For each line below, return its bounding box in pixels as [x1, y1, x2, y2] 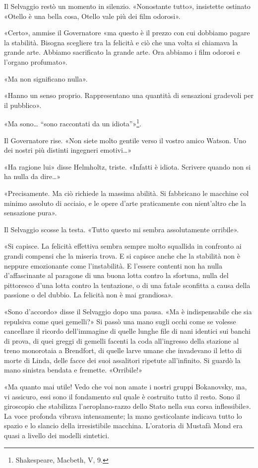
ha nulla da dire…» [4, 171, 61, 182]
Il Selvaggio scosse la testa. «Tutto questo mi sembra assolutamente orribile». [4, 224, 239, 234]
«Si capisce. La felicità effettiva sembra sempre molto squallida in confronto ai [4, 241, 242, 251]
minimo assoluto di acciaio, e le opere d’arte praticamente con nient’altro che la [4, 197, 246, 208]
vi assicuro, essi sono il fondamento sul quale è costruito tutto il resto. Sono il [4, 391, 240, 401]
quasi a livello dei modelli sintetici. [4, 430, 110, 441]
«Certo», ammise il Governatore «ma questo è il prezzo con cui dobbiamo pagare [4, 27, 250, 38]
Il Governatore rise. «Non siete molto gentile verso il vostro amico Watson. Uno [4, 135, 246, 145]
